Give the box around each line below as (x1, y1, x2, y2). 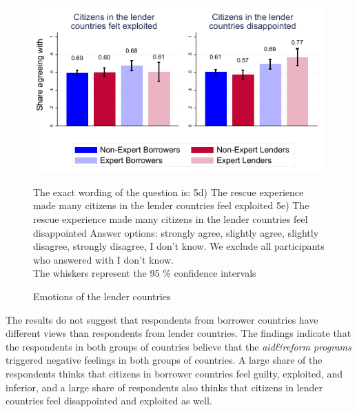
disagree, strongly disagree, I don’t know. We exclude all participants (33, 239, 325, 253)
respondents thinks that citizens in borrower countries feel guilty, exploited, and (6, 366, 343, 380)
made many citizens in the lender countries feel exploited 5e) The (33, 198, 309, 213)
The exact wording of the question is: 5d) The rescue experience (33, 184, 304, 199)
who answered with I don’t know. (33, 252, 174, 266)
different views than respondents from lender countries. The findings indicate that (6, 326, 351, 340)
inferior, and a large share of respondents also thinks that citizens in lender (6, 380, 323, 394)
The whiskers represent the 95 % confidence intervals (33, 266, 256, 280)
